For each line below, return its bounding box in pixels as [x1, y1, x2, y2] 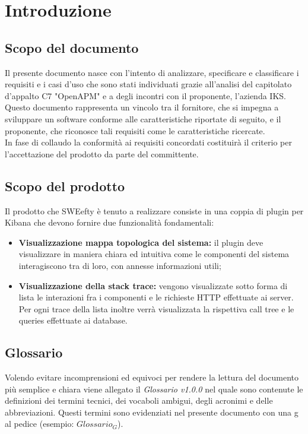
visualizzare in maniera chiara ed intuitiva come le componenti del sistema [18, 248, 290, 260]
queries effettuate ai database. [18, 314, 128, 327]
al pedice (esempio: [5, 417, 74, 430]
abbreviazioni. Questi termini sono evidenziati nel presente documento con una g [5, 406, 299, 418]
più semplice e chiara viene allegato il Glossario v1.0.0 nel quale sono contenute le [5, 382, 303, 395]
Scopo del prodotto [5, 176, 125, 195]
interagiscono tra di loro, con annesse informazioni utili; [18, 259, 221, 271]
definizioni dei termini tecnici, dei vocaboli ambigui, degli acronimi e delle [5, 394, 273, 407]
